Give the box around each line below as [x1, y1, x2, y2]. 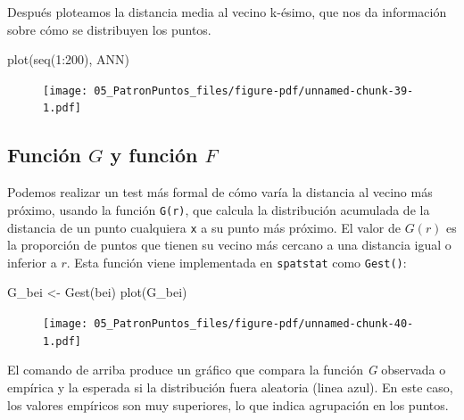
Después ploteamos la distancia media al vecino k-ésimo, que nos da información [7, 3, 447, 21]
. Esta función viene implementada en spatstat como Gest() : [66, 252, 407, 271]
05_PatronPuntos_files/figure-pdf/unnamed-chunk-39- [94, 84, 414, 97]
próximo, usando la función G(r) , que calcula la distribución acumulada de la [7, 200, 430, 218]
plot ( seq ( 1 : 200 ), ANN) [7, 50, 130, 69]
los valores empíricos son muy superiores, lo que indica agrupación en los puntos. [7, 395, 449, 414]
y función [110, 141, 198, 169]
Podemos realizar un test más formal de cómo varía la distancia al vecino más [7, 183, 433, 202]
